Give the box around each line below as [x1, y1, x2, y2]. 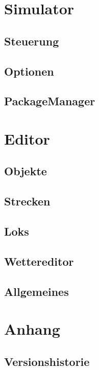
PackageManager [4, 93, 95, 109]
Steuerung [4, 33, 59, 49]
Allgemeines [4, 283, 69, 299]
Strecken [4, 193, 51, 209]
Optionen [4, 63, 54, 79]
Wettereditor [4, 253, 74, 269]
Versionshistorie [4, 353, 90, 369]
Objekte [4, 163, 47, 179]
